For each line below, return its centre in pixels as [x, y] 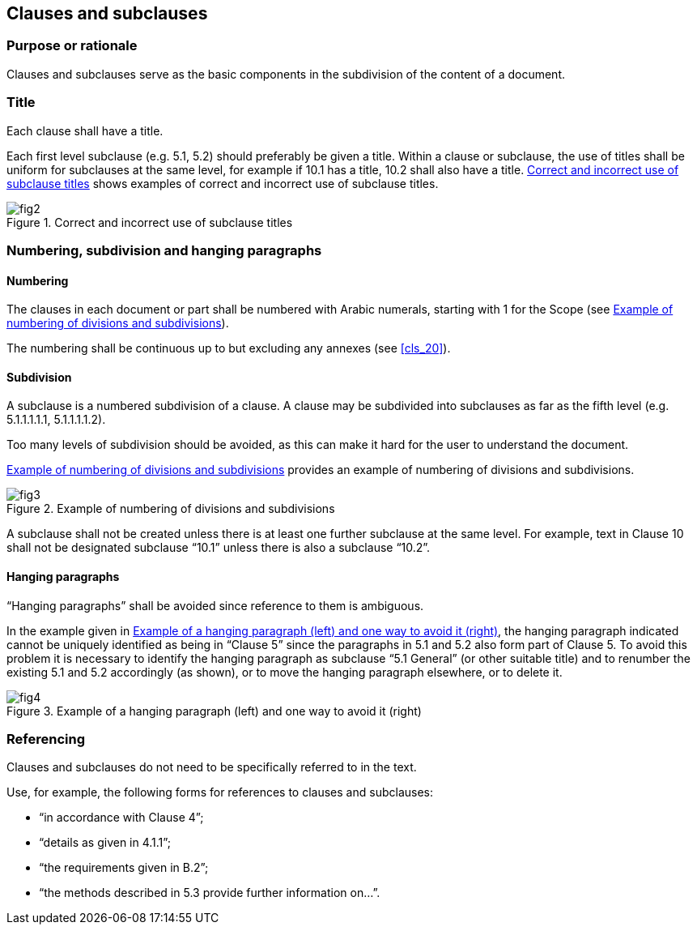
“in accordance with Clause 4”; [121, 818]
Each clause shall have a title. [85, 130]
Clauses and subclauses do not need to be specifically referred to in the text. [212, 767]
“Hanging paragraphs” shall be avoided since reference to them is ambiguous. [215, 605]
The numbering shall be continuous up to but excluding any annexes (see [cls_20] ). [229, 348]
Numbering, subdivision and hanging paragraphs [164, 250]
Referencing [46, 739]
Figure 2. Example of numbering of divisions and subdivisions [171, 509]
